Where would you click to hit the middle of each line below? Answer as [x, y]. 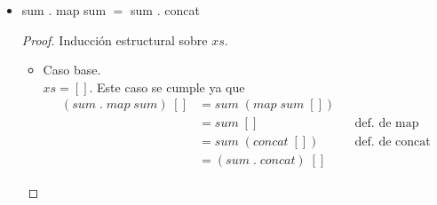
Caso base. [72, 70]
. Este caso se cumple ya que [167, 87]
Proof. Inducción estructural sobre [115, 39]
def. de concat [393, 142]
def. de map [387, 124]
